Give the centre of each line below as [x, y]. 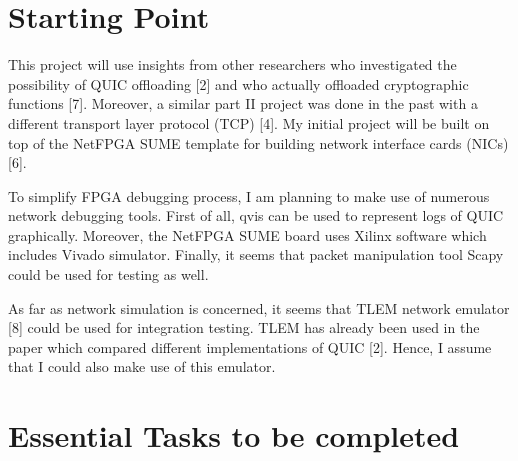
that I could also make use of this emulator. [142, 366]
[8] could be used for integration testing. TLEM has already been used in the [244, 327]
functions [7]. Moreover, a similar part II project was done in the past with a [243, 103]
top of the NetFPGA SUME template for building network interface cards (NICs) [258, 142]
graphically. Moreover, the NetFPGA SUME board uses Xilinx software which [247, 234]
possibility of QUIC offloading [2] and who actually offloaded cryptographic [238, 83]
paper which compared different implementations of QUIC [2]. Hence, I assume [250, 346]
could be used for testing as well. [108, 274]
